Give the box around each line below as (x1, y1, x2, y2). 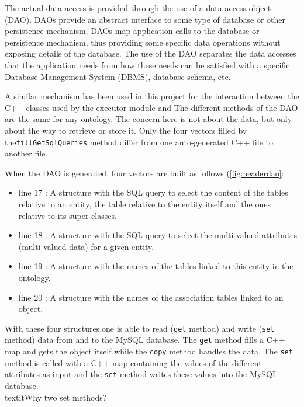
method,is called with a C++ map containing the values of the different (5, 356, 262, 368)
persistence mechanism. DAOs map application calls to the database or (5, 25, 260, 37)
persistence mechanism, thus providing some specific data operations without (5, 36, 281, 48)
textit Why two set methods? (5, 391, 107, 403)
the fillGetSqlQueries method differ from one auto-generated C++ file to (5, 135, 273, 148)
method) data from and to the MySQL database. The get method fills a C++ (5, 333, 285, 346)
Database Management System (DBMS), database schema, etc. (5, 70, 231, 82)
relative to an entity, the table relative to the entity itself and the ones (18, 197, 271, 210)
